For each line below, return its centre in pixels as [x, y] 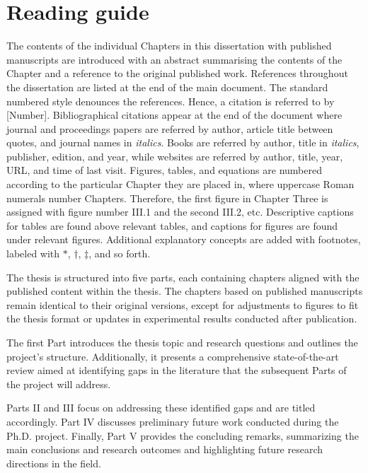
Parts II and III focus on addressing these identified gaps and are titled [161, 408]
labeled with [33, 253]
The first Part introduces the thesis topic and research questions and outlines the [182, 342]
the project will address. [59, 384]
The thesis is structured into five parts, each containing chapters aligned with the [183, 277]
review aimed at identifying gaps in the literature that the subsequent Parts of [177, 370]
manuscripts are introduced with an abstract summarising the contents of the [174, 59]
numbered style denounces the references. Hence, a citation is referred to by [171, 101]
